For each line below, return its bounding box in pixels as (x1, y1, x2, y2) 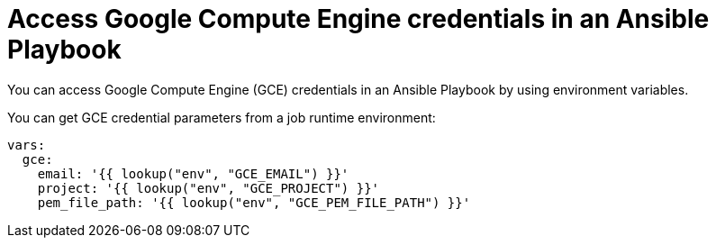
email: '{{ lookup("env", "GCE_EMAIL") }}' (37, 166, 349, 181)
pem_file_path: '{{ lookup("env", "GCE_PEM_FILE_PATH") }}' (37, 195, 471, 210)
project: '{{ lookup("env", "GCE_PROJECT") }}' (37, 180, 380, 195)
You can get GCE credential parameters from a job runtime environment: (7, 109, 436, 125)
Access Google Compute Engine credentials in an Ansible (7, 4, 710, 34)
